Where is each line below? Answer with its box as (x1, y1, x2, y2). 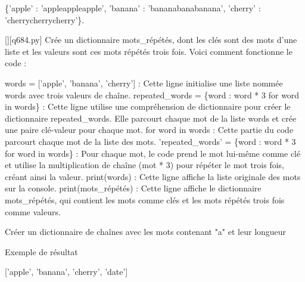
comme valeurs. (5, 205, 61, 218)
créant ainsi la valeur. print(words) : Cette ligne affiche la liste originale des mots (5, 170, 301, 182)
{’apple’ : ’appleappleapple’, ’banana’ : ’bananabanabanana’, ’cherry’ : (5, 2, 261, 14)
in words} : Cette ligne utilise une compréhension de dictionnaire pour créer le (5, 100, 291, 113)
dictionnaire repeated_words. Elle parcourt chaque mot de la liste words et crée (5, 111, 297, 124)
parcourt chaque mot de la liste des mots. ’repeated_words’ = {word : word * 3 (5, 135, 296, 147)
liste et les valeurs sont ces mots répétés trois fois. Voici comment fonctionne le (5, 45, 292, 57)
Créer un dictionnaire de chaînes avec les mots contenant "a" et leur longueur (5, 225, 287, 238)
